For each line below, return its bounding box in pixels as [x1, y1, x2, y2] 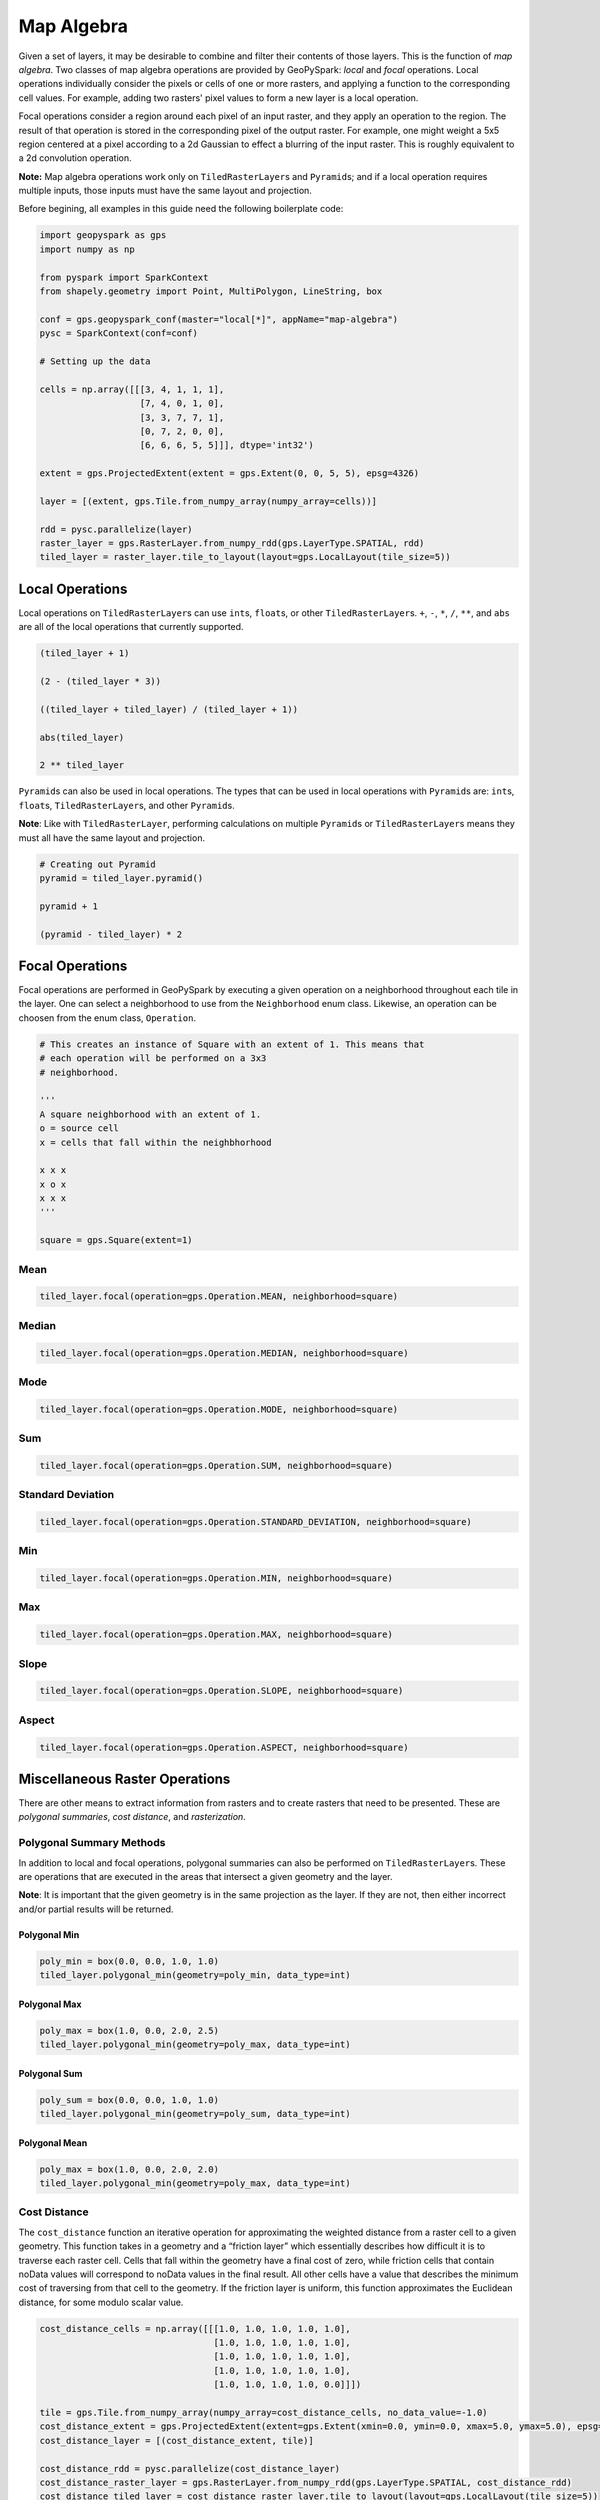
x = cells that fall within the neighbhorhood [39, 1136, 272, 1148]
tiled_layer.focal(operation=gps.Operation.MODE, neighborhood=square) [39, 1403, 399, 1415]
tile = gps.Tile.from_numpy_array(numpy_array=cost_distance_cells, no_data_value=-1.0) [39, 2407, 489, 2419]
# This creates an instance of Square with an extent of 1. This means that [39, 1038, 425, 1050]
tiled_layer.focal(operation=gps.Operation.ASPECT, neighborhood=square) [39, 1741, 409, 1753]
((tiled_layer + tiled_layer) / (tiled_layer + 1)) [39, 703, 299, 715]
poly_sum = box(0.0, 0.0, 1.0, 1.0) [39, 2094, 220, 2105]
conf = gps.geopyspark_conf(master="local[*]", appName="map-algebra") [39, 313, 399, 325]
